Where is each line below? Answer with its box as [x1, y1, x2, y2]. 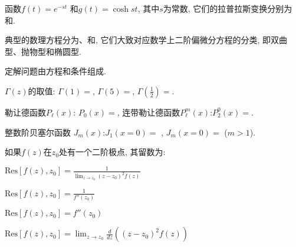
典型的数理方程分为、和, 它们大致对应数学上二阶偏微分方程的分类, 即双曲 [5, 34, 288, 46]
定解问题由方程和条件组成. [5, 65, 106, 77]
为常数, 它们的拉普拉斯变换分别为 [163, 2, 292, 14]
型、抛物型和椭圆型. [5, 45, 81, 57]
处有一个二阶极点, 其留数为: [59, 146, 166, 158]
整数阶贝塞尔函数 [5, 126, 71, 138]
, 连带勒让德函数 [117, 106, 180, 118]
